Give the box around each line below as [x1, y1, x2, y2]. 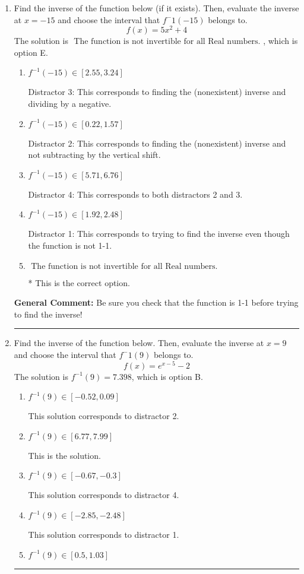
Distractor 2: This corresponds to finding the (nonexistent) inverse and [28, 137, 286, 149]
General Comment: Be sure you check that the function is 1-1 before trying [14, 296, 299, 309]
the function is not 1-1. [28, 239, 112, 252]
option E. [14, 46, 48, 58]
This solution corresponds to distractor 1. [28, 528, 179, 541]
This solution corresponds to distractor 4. [28, 489, 179, 501]
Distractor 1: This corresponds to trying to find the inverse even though [28, 227, 290, 240]
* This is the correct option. [28, 276, 130, 288]
